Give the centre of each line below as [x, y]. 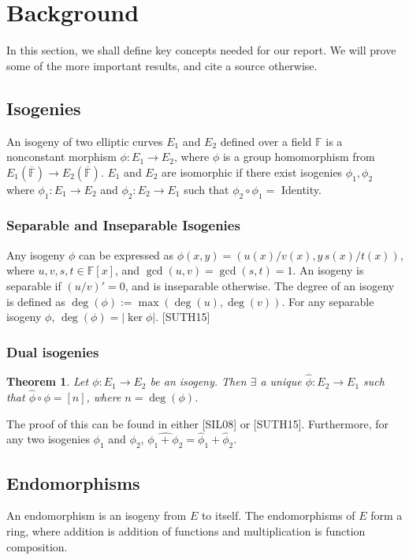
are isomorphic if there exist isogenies [252, 172]
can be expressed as [126, 254]
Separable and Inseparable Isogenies [123, 225]
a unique [281, 381]
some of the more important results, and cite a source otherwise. [162, 65]
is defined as [36, 301]
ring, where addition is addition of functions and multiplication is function [186, 530]
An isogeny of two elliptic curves [85, 141]
